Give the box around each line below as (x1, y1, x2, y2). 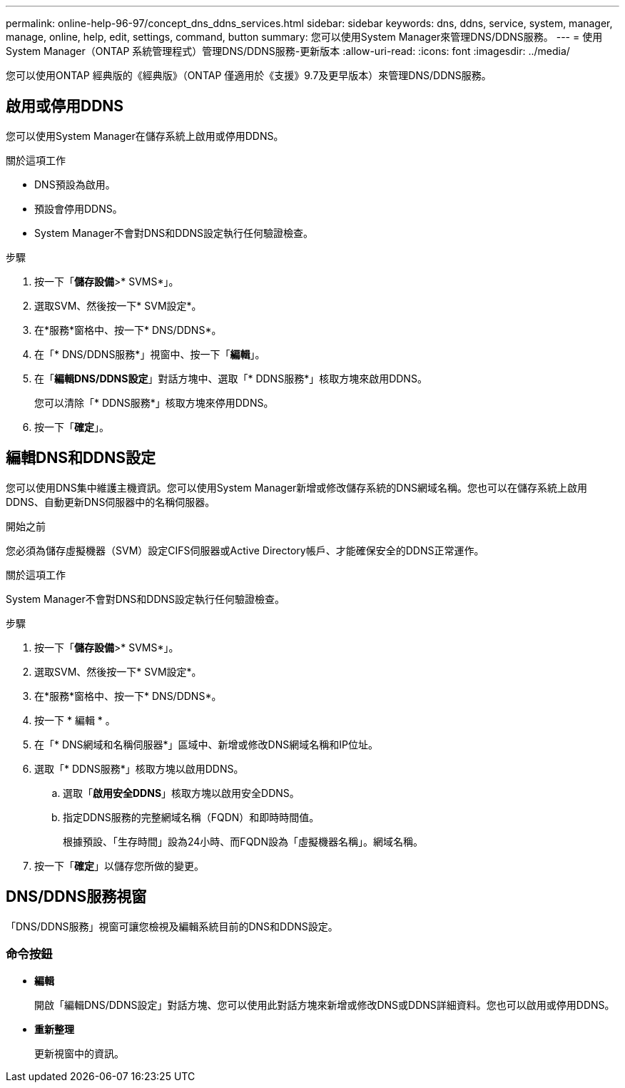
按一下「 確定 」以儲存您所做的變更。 (34, 859, 204, 872)
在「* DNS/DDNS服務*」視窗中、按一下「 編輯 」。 (34, 347, 265, 360)
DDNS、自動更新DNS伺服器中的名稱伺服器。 (6, 495, 215, 508)
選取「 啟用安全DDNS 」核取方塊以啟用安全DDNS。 (63, 786, 300, 799)
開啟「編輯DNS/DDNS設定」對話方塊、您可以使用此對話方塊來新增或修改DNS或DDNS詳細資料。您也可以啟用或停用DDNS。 (34, 999, 615, 1012)
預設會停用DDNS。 (34, 202, 123, 215)
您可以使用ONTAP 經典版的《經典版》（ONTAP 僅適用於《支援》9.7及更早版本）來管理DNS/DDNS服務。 (6, 69, 492, 81)
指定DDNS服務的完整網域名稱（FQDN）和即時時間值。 (63, 810, 320, 823)
